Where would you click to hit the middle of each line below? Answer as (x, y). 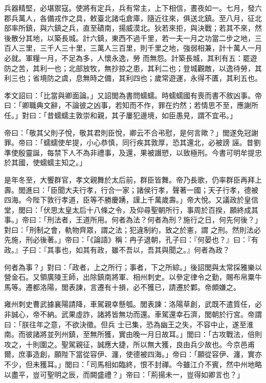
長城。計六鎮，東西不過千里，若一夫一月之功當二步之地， (158, 38)
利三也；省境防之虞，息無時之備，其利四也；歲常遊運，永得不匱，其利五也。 (133, 78)
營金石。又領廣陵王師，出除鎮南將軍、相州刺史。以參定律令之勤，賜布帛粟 (129, 277)
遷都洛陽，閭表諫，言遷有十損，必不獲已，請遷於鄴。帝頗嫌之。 (133, 287)
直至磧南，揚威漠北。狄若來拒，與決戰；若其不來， (169, 28)
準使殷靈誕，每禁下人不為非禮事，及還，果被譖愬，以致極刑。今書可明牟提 (129, 152)
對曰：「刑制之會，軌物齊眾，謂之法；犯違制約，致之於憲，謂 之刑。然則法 (129, 229)
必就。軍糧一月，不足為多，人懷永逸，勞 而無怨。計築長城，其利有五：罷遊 (131, 58)
